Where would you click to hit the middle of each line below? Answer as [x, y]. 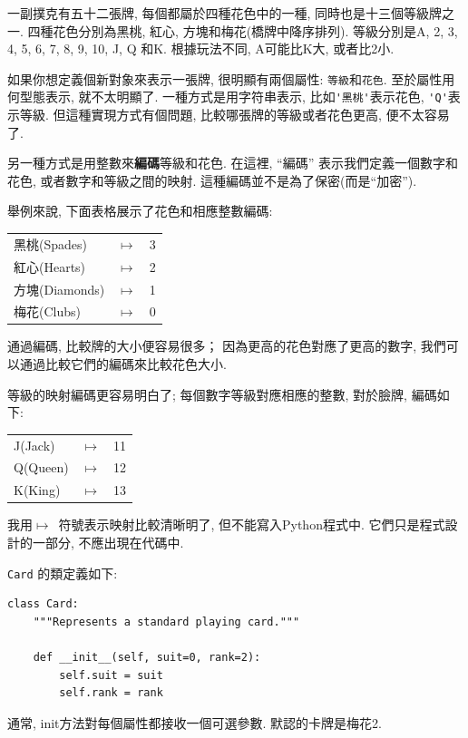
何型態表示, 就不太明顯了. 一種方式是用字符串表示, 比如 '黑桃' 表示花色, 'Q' [228, 97]
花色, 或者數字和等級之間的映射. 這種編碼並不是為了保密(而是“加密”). [212, 180]
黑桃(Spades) [50, 243]
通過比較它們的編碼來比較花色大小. [123, 364]
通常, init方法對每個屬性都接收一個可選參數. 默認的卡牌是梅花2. [195, 722]
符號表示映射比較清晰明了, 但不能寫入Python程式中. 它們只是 [239, 524]
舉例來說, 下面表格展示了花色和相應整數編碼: [140, 211]
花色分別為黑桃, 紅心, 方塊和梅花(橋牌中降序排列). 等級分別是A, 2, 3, [255, 30]
